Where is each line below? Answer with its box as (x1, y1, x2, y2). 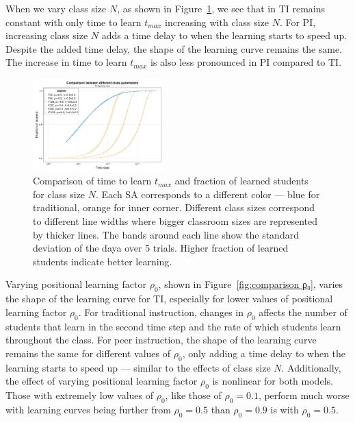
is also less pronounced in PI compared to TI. (150, 55, 342, 69)
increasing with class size (165, 14, 269, 29)
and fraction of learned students (174, 173, 308, 188)
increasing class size (5, 28, 88, 43)
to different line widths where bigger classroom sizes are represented (33, 214, 318, 228)
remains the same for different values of (5, 346, 171, 360)
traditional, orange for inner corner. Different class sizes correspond (33, 200, 315, 215)
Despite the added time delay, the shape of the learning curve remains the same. (5, 41, 343, 56)
